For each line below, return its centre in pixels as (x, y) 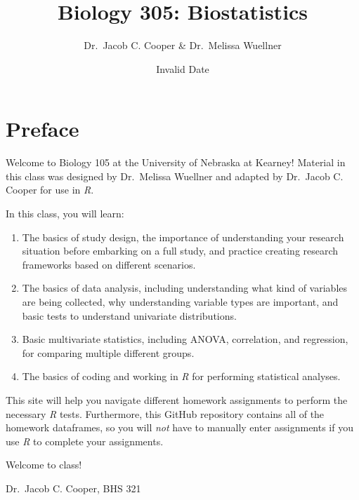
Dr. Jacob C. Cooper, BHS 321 (73, 488)
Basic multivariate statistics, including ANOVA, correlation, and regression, (185, 339)
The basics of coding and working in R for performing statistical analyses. (181, 376)
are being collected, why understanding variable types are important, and (180, 302)
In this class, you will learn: (65, 214)
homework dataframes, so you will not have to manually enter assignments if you (179, 427)
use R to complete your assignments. (85, 441)
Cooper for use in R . (50, 190)
